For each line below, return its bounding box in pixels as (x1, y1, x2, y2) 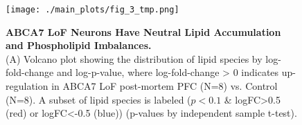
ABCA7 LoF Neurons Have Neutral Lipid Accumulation (6, 24, 281, 39)
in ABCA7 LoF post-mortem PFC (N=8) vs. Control (51, 79, 278, 93)
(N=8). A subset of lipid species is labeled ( (6, 92, 191, 106)
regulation (6, 79, 48, 93)
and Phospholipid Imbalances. (6, 38, 152, 52)
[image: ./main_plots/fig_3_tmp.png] (6, 5, 179, 15)
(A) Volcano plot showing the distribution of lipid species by (6, 51, 263, 66)
